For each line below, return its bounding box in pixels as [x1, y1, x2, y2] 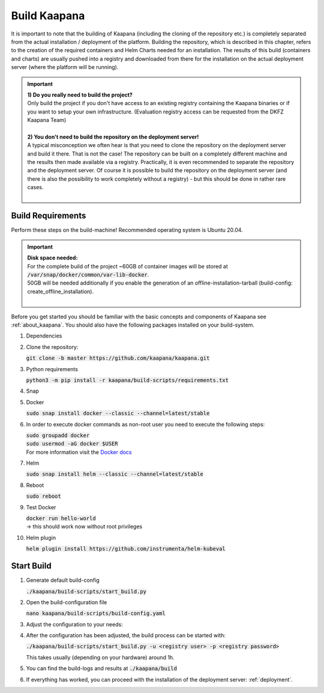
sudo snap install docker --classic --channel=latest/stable [26, 410, 210, 417]
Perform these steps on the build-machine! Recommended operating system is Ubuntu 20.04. [11, 226, 243, 234]
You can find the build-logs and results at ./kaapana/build [26, 665, 177, 672]
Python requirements [26, 365, 78, 372]
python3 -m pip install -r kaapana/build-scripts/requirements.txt [26, 377, 229, 384]
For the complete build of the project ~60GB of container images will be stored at [27, 262, 228, 270]
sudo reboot [26, 493, 61, 500]
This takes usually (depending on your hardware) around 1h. [26, 653, 175, 661]
